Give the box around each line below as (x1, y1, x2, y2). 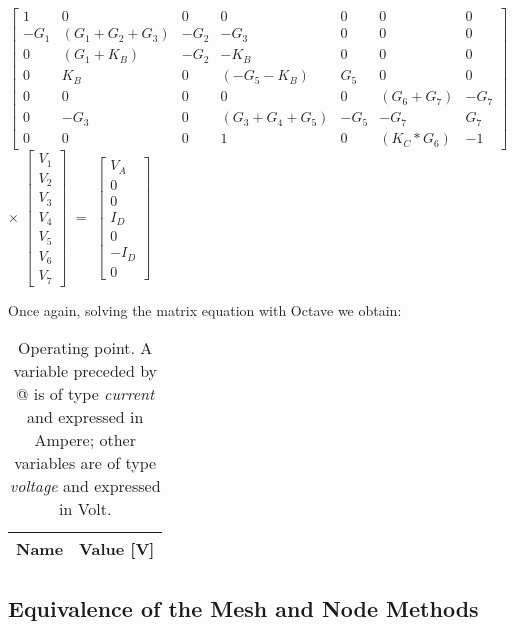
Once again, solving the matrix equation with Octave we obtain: (8, 299, 402, 320)
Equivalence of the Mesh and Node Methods (8, 592, 479, 623)
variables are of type (14, 451, 157, 475)
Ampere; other (34, 428, 136, 452)
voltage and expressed (9, 474, 161, 498)
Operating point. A (18, 336, 153, 360)
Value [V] (79, 537, 155, 561)
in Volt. (58, 497, 112, 521)
